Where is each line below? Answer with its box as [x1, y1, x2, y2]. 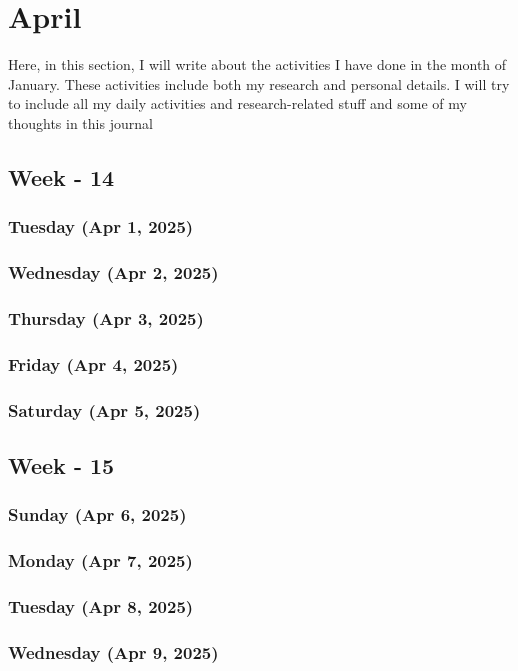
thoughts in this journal [8, 112, 153, 133]
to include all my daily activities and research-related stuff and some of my [8, 93, 467, 114]
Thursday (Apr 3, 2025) [8, 305, 204, 330]
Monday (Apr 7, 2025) [8, 548, 193, 573]
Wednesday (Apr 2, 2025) [8, 260, 219, 285]
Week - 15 [8, 449, 115, 480]
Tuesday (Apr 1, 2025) [8, 214, 194, 239]
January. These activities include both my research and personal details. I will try [8, 73, 510, 94]
